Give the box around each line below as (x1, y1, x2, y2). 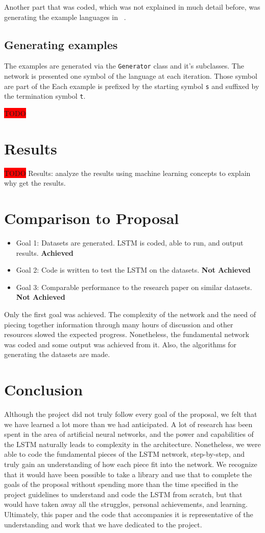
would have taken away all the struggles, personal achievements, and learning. (4, 499, 248, 509)
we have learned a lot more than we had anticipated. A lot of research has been (4, 418, 253, 429)
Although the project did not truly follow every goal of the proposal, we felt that (4, 409, 257, 419)
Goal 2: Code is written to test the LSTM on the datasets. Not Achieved (16, 264, 251, 275)
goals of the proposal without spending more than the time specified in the (4, 479, 238, 490)
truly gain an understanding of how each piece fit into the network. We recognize (4, 459, 257, 470)
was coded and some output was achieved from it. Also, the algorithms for (4, 339, 237, 349)
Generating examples (4, 36, 118, 52)
